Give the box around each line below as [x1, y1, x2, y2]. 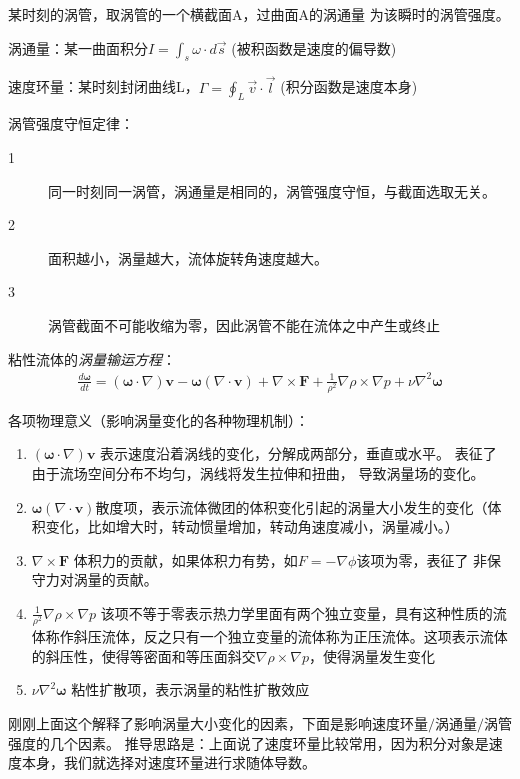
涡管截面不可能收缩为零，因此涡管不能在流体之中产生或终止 [48, 314, 440, 335]
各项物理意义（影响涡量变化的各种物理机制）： [8, 409, 309, 430]
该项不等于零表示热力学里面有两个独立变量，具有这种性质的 [100, 602, 493, 623]
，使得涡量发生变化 [309, 645, 435, 666]
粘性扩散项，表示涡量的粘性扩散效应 [71, 679, 310, 700]
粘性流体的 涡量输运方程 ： [8, 348, 176, 369]
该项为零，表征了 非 [356, 549, 488, 570]
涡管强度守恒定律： [8, 113, 134, 134]
